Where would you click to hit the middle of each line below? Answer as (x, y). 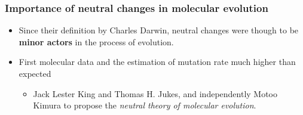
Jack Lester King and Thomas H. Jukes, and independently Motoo (155, 93)
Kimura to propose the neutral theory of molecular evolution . (145, 105)
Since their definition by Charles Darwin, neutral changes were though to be (159, 30)
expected (35, 73)
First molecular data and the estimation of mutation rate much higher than (157, 62)
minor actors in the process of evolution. (96, 41)
